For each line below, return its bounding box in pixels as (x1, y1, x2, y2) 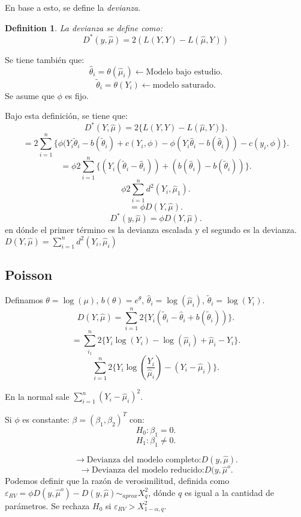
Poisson (5, 265, 53, 284)
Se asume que (5, 89, 55, 101)
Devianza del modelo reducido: (92, 466, 204, 475)
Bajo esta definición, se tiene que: (5, 109, 128, 122)
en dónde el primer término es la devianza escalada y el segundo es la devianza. (5, 223, 297, 236)
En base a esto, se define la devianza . (5, 1, 141, 13)
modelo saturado (152, 80, 213, 89)
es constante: (22, 413, 70, 425)
